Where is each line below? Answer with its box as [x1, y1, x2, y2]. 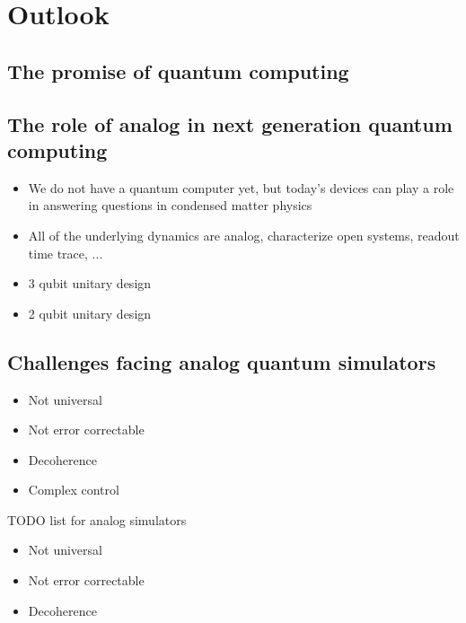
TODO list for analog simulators [7, 510, 187, 529]
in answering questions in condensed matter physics [28, 196, 312, 215]
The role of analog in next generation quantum [7, 110, 453, 137]
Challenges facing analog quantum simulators [7, 347, 436, 375]
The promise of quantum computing [7, 57, 349, 84]
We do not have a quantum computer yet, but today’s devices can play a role [28, 178, 454, 197]
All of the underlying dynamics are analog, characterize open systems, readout [28, 225, 460, 244]
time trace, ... [28, 243, 103, 262]
